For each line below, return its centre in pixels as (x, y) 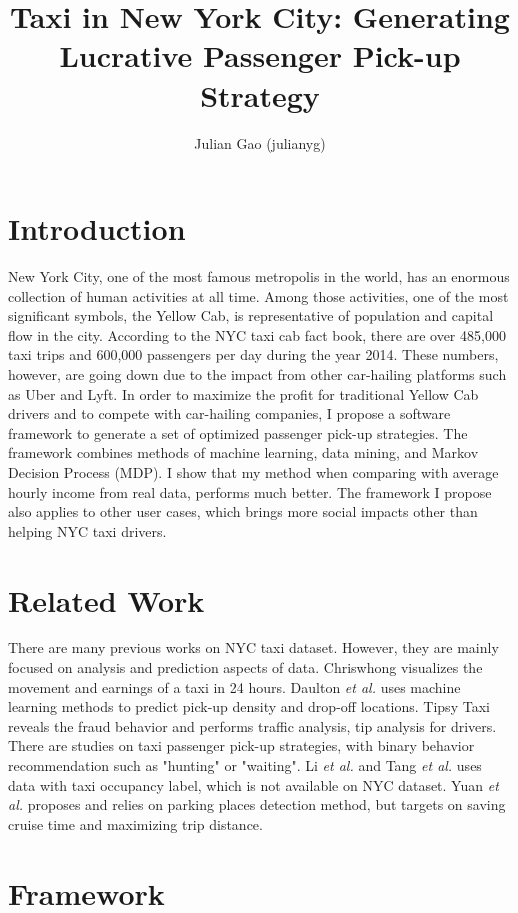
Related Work (106, 599)
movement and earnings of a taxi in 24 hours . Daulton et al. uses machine (234, 686)
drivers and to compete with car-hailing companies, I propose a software (229, 413)
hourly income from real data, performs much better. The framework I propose (250, 491)
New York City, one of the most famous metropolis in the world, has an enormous (259, 276)
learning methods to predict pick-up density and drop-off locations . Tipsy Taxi (249, 706)
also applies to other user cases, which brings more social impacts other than (243, 511)
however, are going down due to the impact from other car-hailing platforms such (257, 374)
